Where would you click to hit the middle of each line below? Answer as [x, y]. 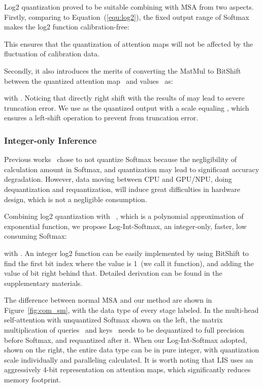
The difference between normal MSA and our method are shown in [108, 300]
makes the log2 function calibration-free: [67, 27]
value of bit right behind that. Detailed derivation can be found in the [113, 273]
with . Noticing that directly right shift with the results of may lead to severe [124, 98]
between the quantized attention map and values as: [89, 80]
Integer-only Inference [51, 140]
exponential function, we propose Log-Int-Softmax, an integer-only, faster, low [125, 226]
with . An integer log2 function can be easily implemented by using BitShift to [126, 253]
